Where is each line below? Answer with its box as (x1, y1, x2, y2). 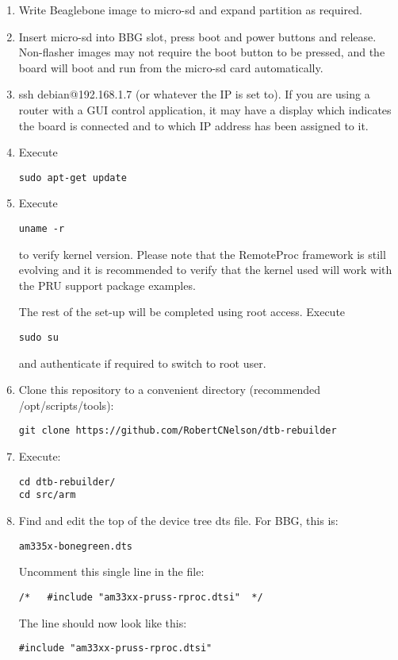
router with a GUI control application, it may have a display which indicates (18, 101, 392, 118)
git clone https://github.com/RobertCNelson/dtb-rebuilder (18, 425, 337, 437)
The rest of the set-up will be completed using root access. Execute (18, 303, 346, 320)
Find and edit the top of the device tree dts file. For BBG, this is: (18, 512, 339, 529)
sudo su (18, 332, 59, 344)
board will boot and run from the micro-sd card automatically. (18, 59, 323, 75)
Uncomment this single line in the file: (18, 563, 205, 580)
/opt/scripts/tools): (18, 396, 114, 413)
